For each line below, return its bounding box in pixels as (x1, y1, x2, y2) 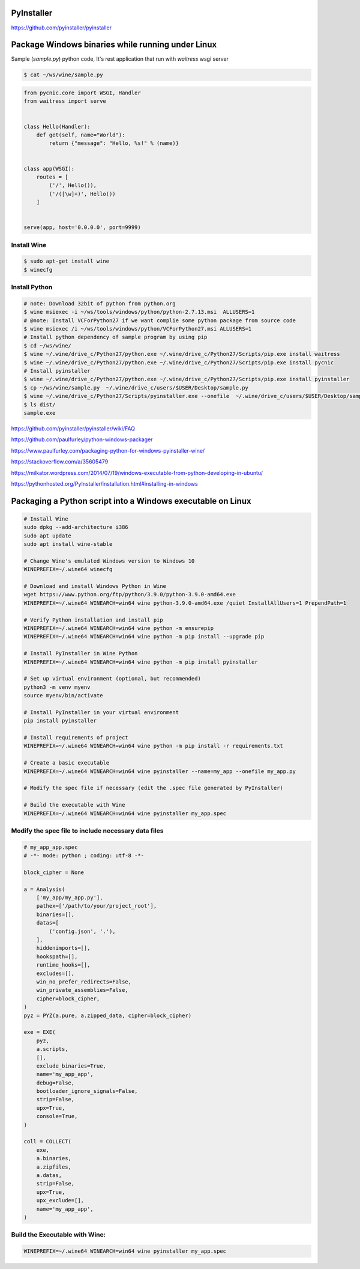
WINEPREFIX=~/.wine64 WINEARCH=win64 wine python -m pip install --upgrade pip (23, 633, 265, 640)
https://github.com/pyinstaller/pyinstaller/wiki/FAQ (11, 424, 135, 432)
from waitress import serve (23, 98, 106, 105)
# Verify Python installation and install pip (23, 616, 163, 623)
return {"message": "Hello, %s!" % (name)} (49, 140, 179, 147)
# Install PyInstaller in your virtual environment (23, 709, 179, 715)
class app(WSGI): (23, 165, 75, 172)
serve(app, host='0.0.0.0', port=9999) (23, 224, 141, 231)
